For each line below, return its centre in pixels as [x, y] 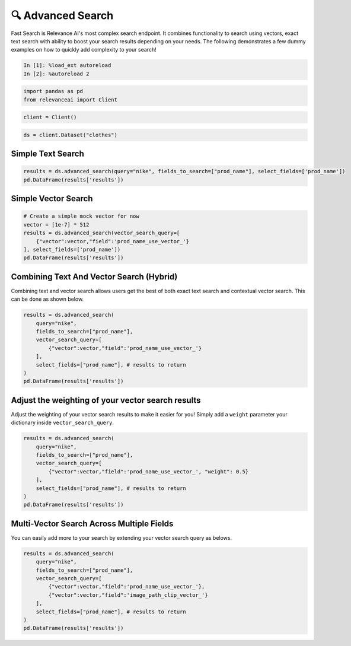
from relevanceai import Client [71, 100]
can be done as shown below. [47, 299]
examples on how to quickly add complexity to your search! [84, 50]
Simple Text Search [47, 154]
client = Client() [50, 117]
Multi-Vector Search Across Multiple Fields [92, 524]
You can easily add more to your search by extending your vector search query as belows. [122, 537]
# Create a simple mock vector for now [81, 216]
